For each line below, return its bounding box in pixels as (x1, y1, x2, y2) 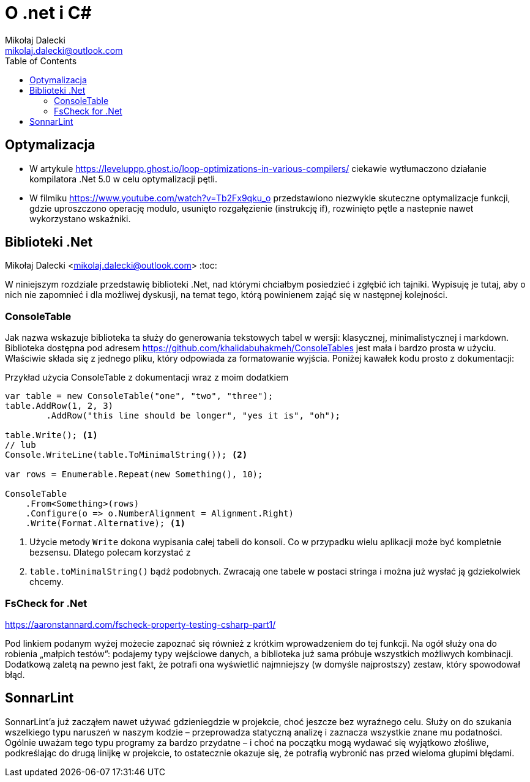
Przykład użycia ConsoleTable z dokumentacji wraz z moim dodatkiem (5, 372, 289, 383)
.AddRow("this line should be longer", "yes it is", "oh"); (46, 411, 340, 421)
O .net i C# (5, 2, 92, 23)
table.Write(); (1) (5, 430, 98, 441)
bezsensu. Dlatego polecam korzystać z (29, 547, 191, 558)
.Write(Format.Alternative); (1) (25, 518, 186, 529)
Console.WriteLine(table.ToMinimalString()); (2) (5, 450, 248, 460)
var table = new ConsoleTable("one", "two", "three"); (5, 391, 274, 401)
